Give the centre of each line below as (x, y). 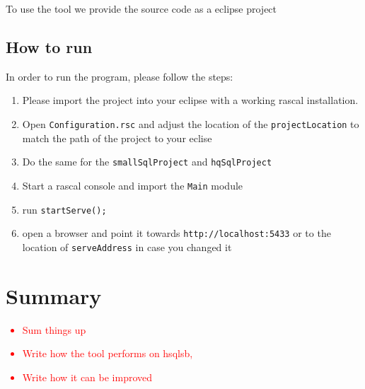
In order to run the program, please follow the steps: (120, 76)
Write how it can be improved (87, 377)
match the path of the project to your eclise (117, 138)
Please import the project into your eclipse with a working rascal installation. (190, 100)
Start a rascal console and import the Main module (133, 185)
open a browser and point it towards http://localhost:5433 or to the (176, 233)
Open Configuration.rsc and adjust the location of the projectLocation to (191, 123)
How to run (49, 46)
